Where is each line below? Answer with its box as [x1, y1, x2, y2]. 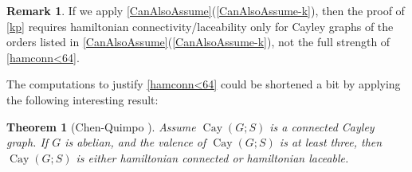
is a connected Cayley [269, 118, 375, 135]
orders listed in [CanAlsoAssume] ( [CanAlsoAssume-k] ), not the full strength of [6, 33, 390, 50]
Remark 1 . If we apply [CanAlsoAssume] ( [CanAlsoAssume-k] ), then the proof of [6, 2, 405, 18]
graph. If [6, 134, 49, 150]
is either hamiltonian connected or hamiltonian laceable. [76, 149, 349, 166]
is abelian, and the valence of [65, 134, 206, 150]
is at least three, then [279, 134, 383, 150]
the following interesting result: [6, 91, 159, 107]
